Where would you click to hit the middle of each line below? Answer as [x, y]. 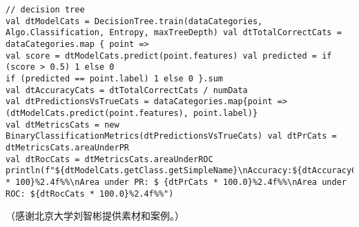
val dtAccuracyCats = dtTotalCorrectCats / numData [127, 90]
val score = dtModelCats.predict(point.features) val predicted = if [169, 56]
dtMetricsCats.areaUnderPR [67, 147]
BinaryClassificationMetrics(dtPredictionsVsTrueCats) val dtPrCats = [171, 136]
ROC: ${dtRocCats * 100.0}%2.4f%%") [90, 194]
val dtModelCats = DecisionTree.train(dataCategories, [134, 21]
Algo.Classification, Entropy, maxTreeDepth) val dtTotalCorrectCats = [174, 33]
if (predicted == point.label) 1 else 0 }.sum [114, 78]
